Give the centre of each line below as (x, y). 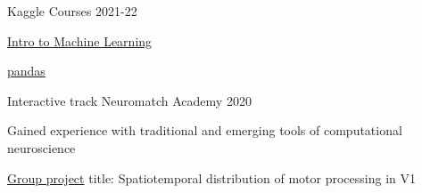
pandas (26, 71)
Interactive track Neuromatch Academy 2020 (129, 100)
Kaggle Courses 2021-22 (72, 11)
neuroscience (41, 147)
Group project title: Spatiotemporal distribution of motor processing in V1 (211, 177)
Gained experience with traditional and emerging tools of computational (205, 130)
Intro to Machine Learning (80, 40)
